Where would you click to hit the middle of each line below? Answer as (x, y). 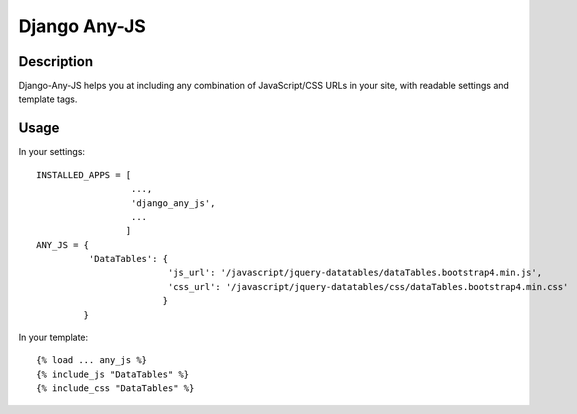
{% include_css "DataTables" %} (115, 388)
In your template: (53, 337)
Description (56, 61)
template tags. (48, 99)
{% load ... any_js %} (92, 360)
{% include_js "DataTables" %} (113, 374)
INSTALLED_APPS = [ (84, 174)
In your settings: (51, 152)
